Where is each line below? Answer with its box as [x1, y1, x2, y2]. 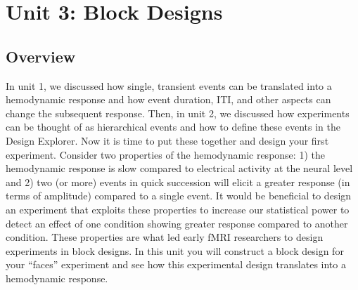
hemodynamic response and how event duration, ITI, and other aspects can [6, 92, 331, 107]
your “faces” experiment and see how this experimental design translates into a [6, 257, 346, 272]
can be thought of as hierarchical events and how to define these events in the [6, 119, 340, 134]
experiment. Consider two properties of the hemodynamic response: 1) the [6, 147, 325, 162]
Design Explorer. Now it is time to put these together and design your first [6, 133, 329, 147]
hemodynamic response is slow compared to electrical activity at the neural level [6, 161, 353, 176]
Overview [6, 45, 76, 67]
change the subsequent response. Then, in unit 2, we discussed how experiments [6, 105, 350, 120]
